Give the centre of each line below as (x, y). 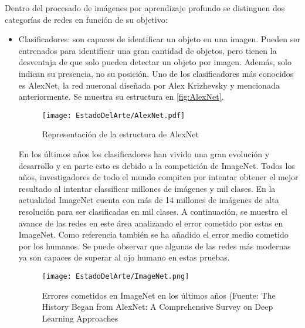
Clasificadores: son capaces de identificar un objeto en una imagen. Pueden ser (159, 39)
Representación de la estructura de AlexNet (121, 134)
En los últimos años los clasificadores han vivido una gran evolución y (144, 154)
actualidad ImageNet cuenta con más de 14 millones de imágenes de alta (149, 200)
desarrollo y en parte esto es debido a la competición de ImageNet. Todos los (157, 165)
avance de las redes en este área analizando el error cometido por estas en (151, 223)
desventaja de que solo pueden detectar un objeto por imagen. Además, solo (155, 62)
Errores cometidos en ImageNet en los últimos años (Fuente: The (159, 295)
